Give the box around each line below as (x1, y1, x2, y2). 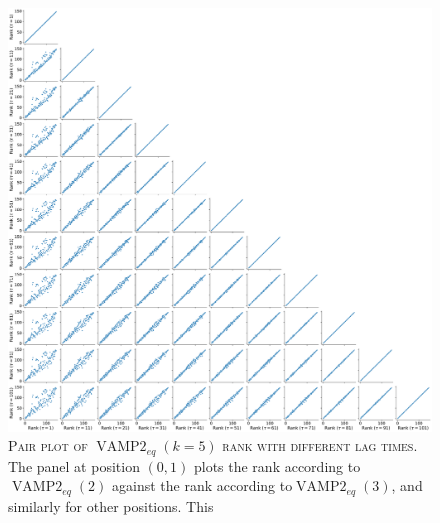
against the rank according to (111, 475, 293, 496)
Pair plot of (8, 435, 88, 456)
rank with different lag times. (222, 435, 418, 456)
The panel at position (8, 455, 140, 476)
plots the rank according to (193, 455, 361, 476)
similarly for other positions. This (8, 495, 214, 516)
